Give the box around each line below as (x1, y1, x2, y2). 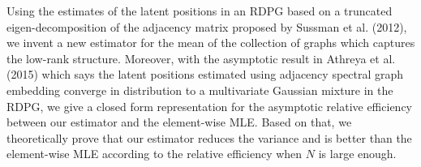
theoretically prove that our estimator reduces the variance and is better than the (6, 129, 412, 146)
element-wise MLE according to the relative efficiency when (6, 145, 303, 162)
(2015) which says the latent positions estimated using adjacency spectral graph (6, 66, 404, 83)
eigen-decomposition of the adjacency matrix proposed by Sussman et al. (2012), (6, 18, 407, 35)
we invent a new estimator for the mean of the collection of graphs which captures (6, 34, 415, 51)
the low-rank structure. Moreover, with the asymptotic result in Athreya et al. (6, 49, 396, 66)
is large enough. (318, 145, 397, 162)
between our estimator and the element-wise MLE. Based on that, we (6, 113, 352, 131)
